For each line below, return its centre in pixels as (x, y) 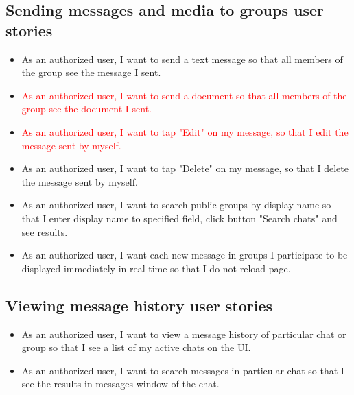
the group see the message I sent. (91, 72)
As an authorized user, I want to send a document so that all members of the (184, 95)
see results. (45, 231)
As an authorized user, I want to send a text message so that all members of (182, 59)
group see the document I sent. (86, 109)
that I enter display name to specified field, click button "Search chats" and (179, 218)
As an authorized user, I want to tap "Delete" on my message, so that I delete (185, 168)
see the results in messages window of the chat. (120, 384)
